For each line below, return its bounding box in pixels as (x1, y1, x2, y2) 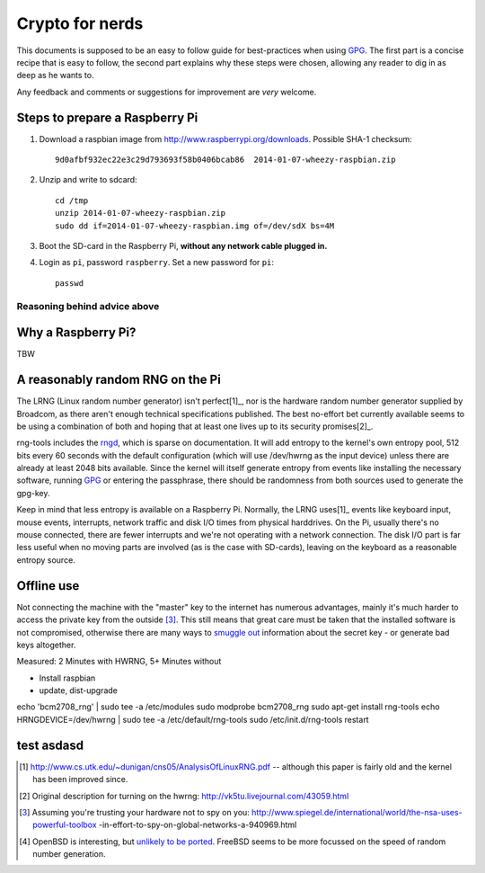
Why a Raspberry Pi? (16, 325, 137, 341)
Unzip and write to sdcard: (39, 174, 138, 185)
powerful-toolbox (32, 819, 98, 831)
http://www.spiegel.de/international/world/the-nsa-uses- (251, 806, 463, 817)
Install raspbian (39, 673, 96, 683)
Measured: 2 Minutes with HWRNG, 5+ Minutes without (16, 656, 222, 667)
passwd (55, 278, 84, 288)
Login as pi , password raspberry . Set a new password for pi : (39, 257, 274, 268)
